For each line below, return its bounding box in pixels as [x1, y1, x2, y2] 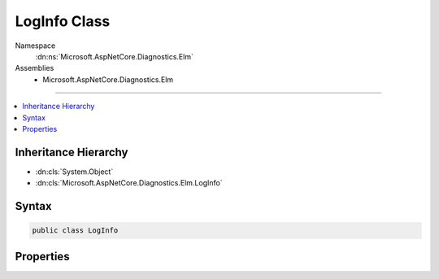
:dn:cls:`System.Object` [35, 167, 114, 177]
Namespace [15, 41, 56, 50]
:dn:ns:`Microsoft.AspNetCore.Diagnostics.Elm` [35, 51, 194, 61]
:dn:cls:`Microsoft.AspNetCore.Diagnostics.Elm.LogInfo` [35, 178, 223, 188]
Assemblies [15, 63, 54, 73]
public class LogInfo [32, 226, 119, 235]
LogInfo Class [15, 12, 111, 30]
